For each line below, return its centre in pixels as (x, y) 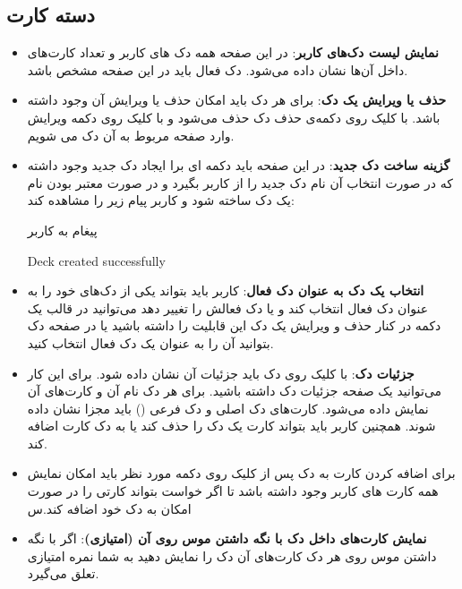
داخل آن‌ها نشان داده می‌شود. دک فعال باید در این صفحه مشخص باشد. (218, 69)
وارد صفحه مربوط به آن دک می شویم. (131, 135)
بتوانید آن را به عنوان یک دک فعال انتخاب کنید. (150, 342)
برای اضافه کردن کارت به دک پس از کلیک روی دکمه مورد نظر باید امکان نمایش (241, 473)
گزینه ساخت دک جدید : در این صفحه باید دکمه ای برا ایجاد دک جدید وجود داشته (239, 165)
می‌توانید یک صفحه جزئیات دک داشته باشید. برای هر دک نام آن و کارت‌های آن (235, 391)
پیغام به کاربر (62, 230)
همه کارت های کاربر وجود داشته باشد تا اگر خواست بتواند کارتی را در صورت (233, 491)
